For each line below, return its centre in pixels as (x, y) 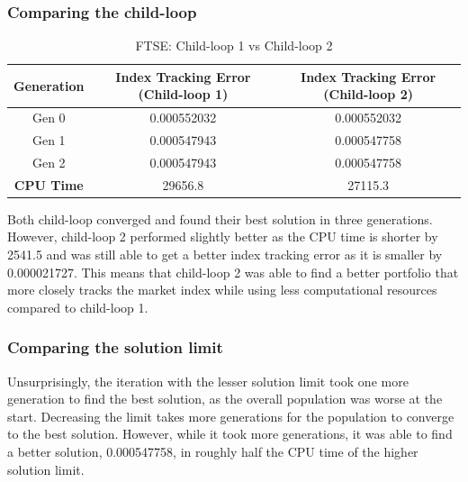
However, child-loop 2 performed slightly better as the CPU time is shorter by (223, 236)
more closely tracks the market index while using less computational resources (222, 290)
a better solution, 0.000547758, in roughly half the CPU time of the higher (213, 452)
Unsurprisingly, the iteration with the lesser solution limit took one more (208, 381)
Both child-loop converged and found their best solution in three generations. (220, 218)
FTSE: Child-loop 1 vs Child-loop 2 (234, 45)
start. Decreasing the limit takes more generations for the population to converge (231, 416)
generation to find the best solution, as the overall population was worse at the (225, 399)
